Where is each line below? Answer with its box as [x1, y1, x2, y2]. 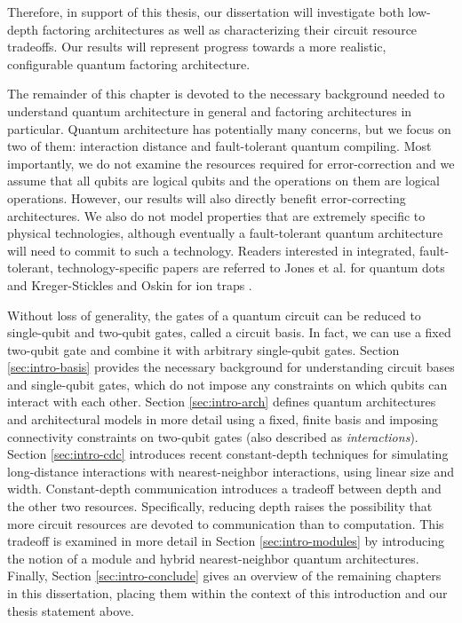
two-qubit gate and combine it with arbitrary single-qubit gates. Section [7, 340, 400, 359]
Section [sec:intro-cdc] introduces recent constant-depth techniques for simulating [7, 445, 449, 463]
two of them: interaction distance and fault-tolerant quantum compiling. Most [7, 137, 432, 155]
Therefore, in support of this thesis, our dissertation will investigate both [7, 3, 404, 20]
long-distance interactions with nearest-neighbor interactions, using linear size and [7, 461, 455, 480]
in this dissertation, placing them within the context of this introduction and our [7, 584, 448, 602]
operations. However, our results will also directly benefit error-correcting [7, 188, 406, 207]
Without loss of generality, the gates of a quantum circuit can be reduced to [7, 305, 421, 324]
